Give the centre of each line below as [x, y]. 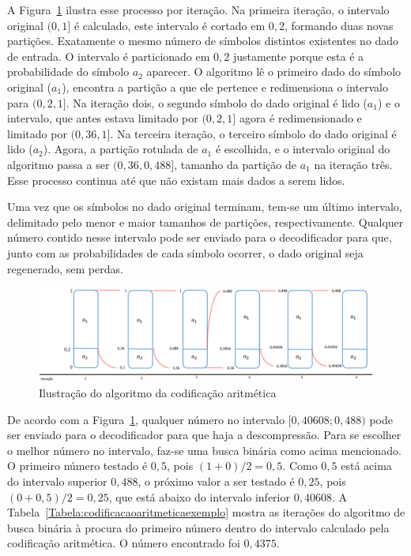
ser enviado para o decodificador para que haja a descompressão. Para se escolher [204, 435]
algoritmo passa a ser [58, 164]
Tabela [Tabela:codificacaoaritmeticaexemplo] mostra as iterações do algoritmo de [206, 512]
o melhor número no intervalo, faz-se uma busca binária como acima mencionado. [204, 450]
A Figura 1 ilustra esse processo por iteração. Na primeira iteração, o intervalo [198, 9]
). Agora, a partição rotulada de [121, 149]
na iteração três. [353, 164]
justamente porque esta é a [298, 56]
